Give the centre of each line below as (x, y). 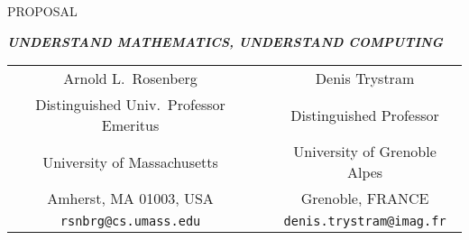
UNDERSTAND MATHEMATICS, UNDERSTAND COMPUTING (225, 41)
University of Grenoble (365, 152)
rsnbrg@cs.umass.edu (130, 222)
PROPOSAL (42, 11)
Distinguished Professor (365, 115)
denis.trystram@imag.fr (365, 222)
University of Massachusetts (130, 162)
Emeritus (130, 125)
